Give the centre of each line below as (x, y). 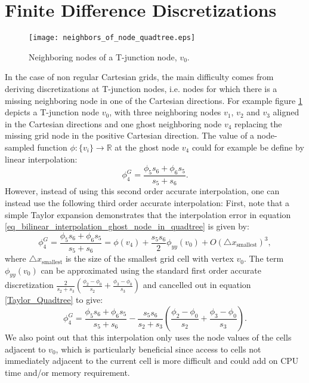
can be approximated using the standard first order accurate (151, 270)
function (52, 147)
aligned (286, 112)
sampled (20, 147)
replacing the (258, 123)
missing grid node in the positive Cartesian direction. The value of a (130, 135)
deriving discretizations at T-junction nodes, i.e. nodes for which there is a (141, 88)
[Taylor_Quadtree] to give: (54, 300)
